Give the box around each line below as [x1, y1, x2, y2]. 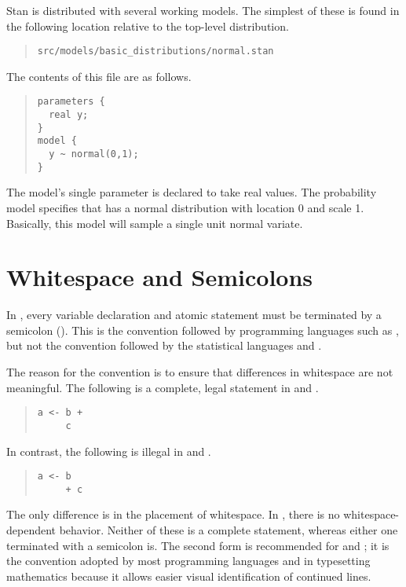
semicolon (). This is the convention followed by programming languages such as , [6, 321, 399, 338]
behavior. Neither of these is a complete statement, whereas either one [59, 522, 398, 538]
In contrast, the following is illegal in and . [6, 442, 211, 459]
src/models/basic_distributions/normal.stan [37, 46, 274, 57]
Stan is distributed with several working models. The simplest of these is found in [6, 2, 400, 18]
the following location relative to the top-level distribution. [6, 17, 289, 34]
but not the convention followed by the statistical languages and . [6, 337, 322, 354]
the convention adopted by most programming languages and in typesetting [6, 552, 371, 569]
